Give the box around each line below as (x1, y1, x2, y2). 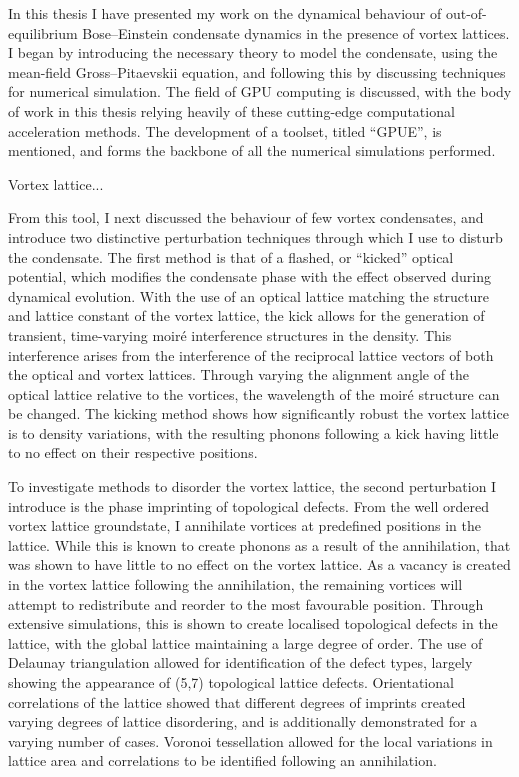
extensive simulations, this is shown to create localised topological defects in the (8, 613, 498, 634)
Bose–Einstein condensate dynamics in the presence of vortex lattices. (82, 22, 510, 43)
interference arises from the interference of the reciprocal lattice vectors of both (8, 344, 494, 365)
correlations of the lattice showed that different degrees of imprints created (8, 691, 466, 712)
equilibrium (8, 22, 78, 43)
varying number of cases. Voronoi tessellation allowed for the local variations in (8, 730, 493, 751)
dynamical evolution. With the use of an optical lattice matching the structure (8, 285, 489, 306)
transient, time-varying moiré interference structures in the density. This (8, 324, 452, 345)
